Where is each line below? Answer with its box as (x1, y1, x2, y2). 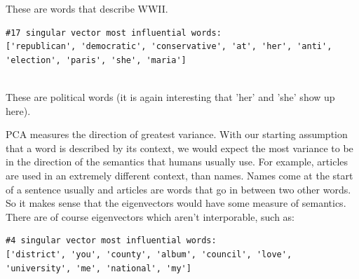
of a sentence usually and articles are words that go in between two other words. (6, 182, 351, 196)
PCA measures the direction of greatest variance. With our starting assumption (6, 127, 348, 142)
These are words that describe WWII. (6, 1, 168, 15)
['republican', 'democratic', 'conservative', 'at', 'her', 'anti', (6, 41, 332, 52)
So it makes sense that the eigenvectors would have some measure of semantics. (6, 196, 346, 210)
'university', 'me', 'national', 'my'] (6, 263, 191, 273)
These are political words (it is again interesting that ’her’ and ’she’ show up (6, 89, 335, 104)
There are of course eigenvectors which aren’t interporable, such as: (6, 209, 294, 224)
